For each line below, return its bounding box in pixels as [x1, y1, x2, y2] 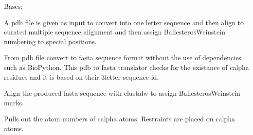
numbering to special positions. [4, 36, 97, 46]
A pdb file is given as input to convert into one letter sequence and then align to [4, 17, 244, 27]
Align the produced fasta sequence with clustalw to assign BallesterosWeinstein [4, 88, 240, 98]
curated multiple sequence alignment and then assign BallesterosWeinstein [4, 27, 225, 37]
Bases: [4, 1, 23, 11]
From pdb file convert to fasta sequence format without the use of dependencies [4, 52, 241, 63]
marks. [4, 97, 24, 107]
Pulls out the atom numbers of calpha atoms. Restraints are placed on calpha [4, 114, 235, 124]
